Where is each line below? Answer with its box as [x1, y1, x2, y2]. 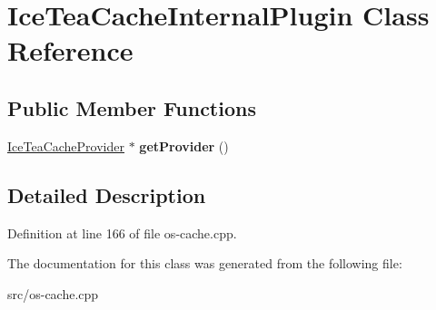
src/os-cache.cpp [7, 284, 99, 303]
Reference [7, 32, 134, 69]
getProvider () [139, 136, 229, 155]
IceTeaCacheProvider [7, 136, 124, 155]
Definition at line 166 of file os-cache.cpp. [7, 223, 237, 242]
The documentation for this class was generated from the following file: [7, 254, 402, 273]
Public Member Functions [7, 93, 256, 121]
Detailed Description [7, 180, 206, 208]
